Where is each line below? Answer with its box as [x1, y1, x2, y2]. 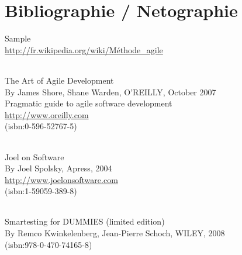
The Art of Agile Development [5, 74, 114, 86]
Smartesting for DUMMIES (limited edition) [5, 215, 165, 228]
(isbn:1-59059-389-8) [5, 185, 77, 197]
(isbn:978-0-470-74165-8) [5, 238, 92, 250]
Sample [5, 32, 31, 44]
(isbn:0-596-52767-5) [5, 120, 77, 132]
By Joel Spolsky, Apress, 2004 [5, 162, 112, 174]
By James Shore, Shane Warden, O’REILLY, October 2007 [5, 85, 216, 98]
